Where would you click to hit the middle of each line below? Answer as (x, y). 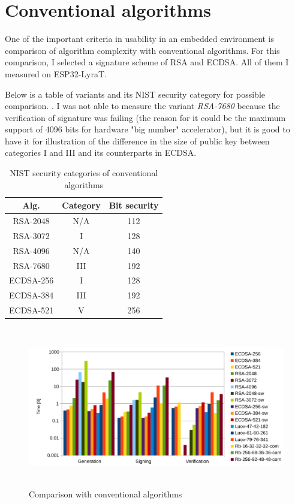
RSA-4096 (31, 250)
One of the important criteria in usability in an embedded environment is (140, 39)
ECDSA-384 (31, 295)
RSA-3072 (31, 235)
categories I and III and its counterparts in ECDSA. (101, 153)
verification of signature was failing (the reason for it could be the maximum (145, 117)
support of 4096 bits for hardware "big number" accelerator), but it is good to (147, 129)
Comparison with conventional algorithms (106, 494)
